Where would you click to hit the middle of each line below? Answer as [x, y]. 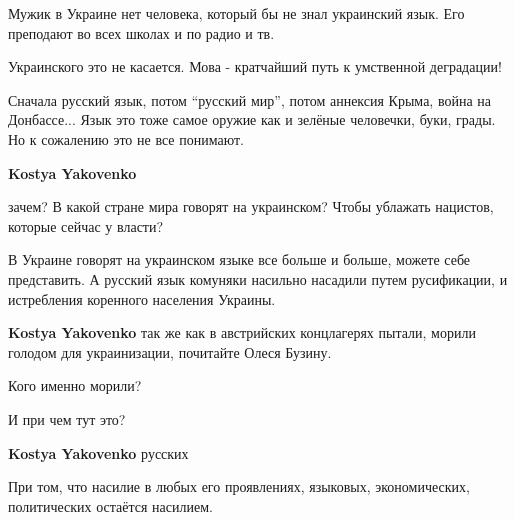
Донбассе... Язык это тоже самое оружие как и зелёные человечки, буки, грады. [252, 119]
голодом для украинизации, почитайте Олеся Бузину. [170, 351]
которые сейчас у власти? [86, 225]
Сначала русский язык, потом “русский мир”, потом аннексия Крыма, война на [249, 99]
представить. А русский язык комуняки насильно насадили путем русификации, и [258, 278]
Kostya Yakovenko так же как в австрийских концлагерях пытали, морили [242, 332]
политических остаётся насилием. [110, 505]
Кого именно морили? [75, 385]
